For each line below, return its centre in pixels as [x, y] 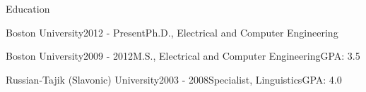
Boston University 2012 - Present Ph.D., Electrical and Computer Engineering [172, 32]
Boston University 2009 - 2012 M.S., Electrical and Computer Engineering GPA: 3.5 [183, 56]
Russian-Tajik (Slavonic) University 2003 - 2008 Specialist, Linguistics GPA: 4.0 [174, 79]
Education [28, 8]
